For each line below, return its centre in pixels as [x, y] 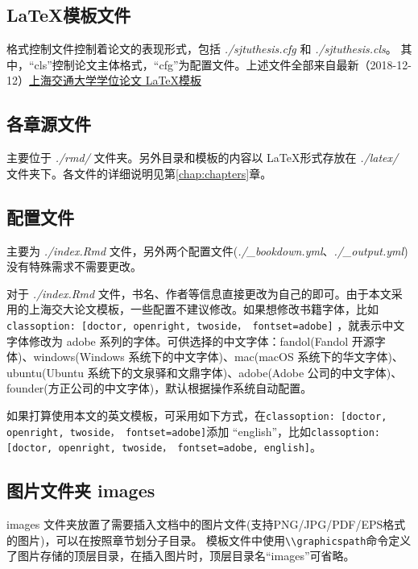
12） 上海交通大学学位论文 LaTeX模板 [104, 80]
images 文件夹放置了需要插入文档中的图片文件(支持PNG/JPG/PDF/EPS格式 [206, 524]
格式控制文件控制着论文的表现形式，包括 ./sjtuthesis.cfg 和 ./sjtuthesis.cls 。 [202, 49]
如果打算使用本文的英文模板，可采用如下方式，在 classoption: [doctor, [197, 415]
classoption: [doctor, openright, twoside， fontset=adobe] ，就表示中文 [206, 324]
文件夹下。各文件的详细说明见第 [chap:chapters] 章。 [139, 173]
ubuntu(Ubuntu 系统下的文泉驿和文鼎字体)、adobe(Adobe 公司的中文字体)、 [205, 372]
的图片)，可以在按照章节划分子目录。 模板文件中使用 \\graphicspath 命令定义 [209, 540]
